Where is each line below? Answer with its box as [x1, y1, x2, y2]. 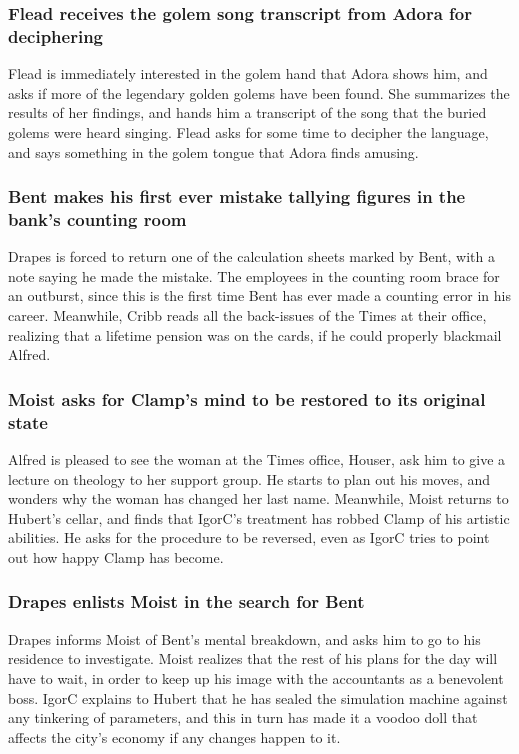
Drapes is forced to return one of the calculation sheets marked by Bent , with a [8, 246, 495, 267]
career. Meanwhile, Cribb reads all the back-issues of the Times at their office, [8, 305, 487, 326]
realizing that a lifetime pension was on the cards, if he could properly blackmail [8, 324, 502, 345]
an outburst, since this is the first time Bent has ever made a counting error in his [8, 285, 512, 306]
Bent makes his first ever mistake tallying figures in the [8, 184, 466, 209]
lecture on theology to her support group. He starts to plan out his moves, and [8, 468, 491, 489]
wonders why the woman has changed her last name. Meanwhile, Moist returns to [8, 488, 509, 509]
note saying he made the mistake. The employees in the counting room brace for [8, 265, 500, 286]
